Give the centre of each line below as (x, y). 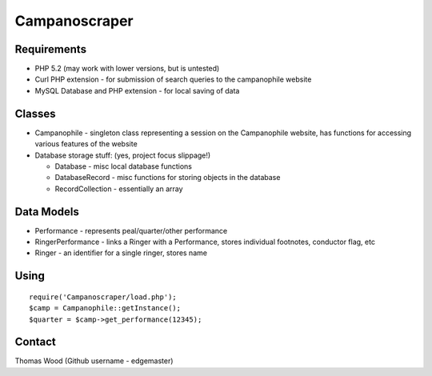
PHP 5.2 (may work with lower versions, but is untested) (127, 69)
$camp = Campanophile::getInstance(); (105, 308)
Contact (35, 342)
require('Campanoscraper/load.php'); (103, 297)
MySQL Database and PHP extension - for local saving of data (137, 90)
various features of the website (86, 144)
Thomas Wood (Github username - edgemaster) (94, 361)
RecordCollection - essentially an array (119, 189)
